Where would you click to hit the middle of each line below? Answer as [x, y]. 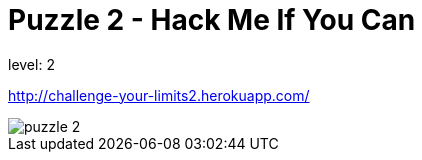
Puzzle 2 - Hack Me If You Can [212, 20]
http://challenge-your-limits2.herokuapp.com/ [159, 95]
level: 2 [31, 64]
